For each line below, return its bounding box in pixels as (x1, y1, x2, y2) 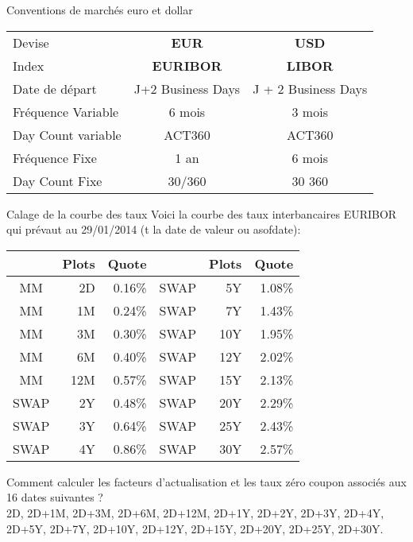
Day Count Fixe (13, 171, 102, 190)
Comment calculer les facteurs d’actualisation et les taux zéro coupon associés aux (6, 473, 407, 490)
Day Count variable (13, 125, 122, 144)
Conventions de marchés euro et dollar (6, 2, 193, 17)
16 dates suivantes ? (6, 489, 103, 505)
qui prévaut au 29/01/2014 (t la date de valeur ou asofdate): (6, 221, 301, 238)
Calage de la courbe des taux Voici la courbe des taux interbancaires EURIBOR (6, 205, 397, 222)
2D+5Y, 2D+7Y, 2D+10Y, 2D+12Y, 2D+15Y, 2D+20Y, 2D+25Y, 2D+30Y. (6, 520, 384, 536)
